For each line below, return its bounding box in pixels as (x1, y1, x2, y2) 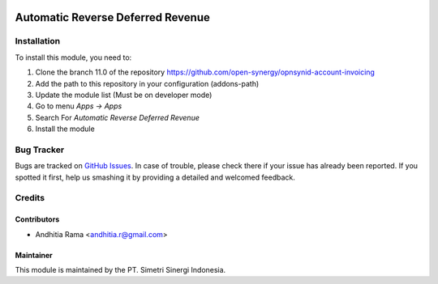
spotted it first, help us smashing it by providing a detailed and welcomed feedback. (15, 172, 295, 182)
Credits (15, 193, 45, 204)
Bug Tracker (15, 144, 65, 155)
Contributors (15, 214, 60, 224)
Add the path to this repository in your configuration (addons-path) (35, 78, 260, 88)
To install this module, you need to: (15, 53, 132, 62)
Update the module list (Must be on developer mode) (35, 90, 213, 100)
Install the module (35, 124, 95, 134)
